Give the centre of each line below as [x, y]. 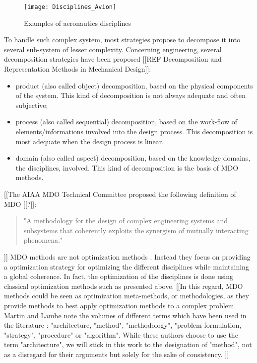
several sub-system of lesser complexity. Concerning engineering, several [113, 49]
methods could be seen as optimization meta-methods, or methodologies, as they [127, 296]
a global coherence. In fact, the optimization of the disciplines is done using [119, 276]
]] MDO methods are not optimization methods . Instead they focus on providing [127, 256]
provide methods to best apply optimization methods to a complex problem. [120, 305]
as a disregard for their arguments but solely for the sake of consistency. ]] [117, 354]
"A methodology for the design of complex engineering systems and [126, 221]
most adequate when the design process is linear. [90, 141]
